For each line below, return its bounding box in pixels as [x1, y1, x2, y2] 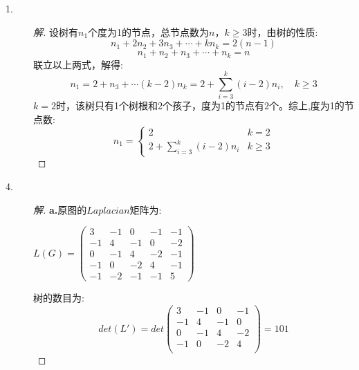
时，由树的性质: [247, 24, 318, 39]
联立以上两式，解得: [33, 57, 123, 71]
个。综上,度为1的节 [268, 98, 354, 113]
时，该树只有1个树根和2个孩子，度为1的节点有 [55, 98, 264, 113]
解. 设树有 [33, 24, 78, 39]
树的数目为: [33, 290, 84, 305]
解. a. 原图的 [33, 202, 87, 216]
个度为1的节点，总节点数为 [88, 24, 210, 39]
